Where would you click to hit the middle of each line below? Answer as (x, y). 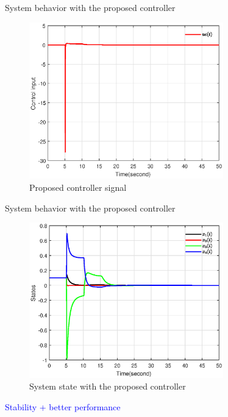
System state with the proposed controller (108, 386)
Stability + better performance (63, 406)
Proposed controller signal (78, 187)
